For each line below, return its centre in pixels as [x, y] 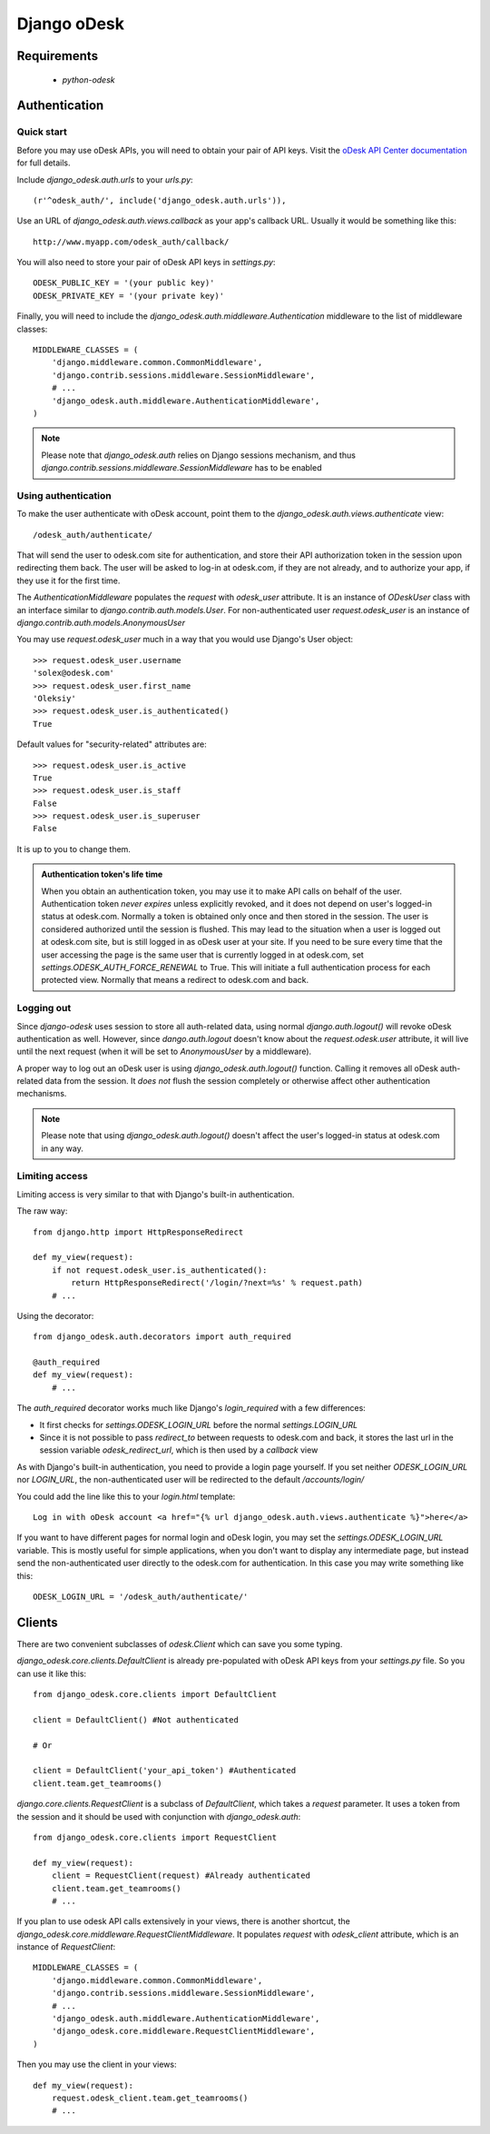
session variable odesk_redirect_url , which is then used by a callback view [179, 1450]
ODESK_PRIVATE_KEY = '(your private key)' [129, 296]
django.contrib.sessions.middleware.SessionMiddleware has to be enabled [181, 468]
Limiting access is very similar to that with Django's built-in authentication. [156, 1194]
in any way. [62, 1148]
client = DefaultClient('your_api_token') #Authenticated [165, 1771]
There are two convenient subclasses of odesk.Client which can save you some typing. [180, 1643]
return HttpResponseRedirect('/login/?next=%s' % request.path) [217, 1283]
